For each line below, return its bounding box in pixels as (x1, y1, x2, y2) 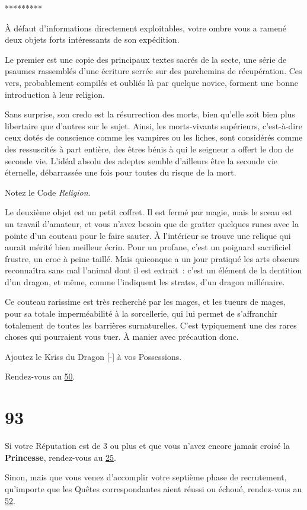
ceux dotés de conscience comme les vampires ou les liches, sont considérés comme (5, 131, 303, 144)
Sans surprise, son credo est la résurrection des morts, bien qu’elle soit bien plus (5, 108, 295, 120)
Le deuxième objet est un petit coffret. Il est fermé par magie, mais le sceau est (5, 206, 293, 218)
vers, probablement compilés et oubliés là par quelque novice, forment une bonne (5, 76, 299, 88)
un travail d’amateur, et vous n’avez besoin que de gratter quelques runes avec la (5, 217, 299, 230)
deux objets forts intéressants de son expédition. (5, 33, 180, 46)
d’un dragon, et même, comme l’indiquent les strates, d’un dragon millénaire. (5, 275, 285, 288)
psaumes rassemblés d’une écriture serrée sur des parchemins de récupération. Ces (5, 65, 302, 77)
